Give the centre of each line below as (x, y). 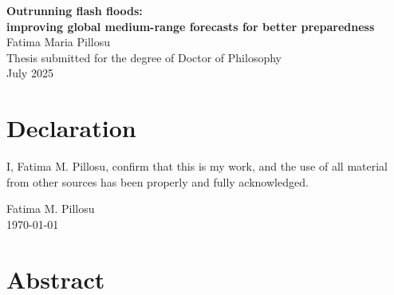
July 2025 (30, 73)
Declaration (71, 128)
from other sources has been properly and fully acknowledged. (158, 181)
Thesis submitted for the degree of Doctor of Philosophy (144, 57)
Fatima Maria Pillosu (59, 42)
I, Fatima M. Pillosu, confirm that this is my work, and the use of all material (197, 166)
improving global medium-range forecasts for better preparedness (191, 26)
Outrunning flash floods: (75, 10)
